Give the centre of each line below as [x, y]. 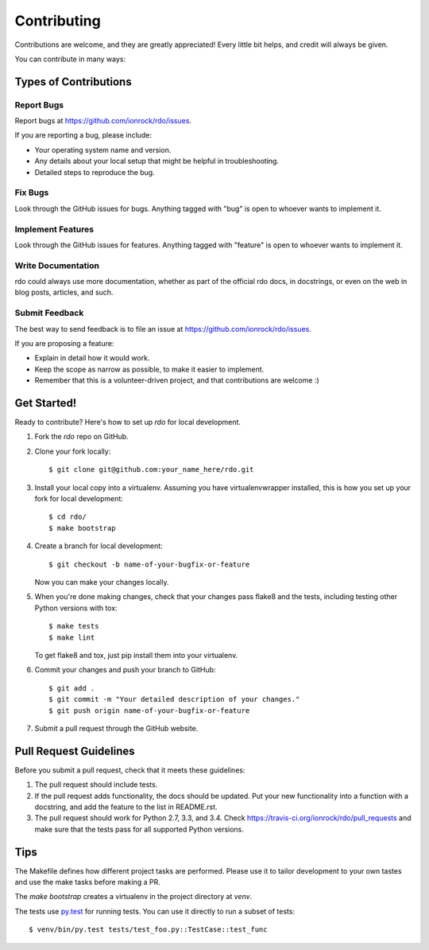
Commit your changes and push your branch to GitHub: [125, 670]
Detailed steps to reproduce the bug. [95, 172]
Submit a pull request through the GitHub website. [116, 728]
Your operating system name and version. [103, 150]
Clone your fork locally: [73, 451]
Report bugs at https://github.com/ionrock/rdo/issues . [103, 121]
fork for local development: [79, 499]
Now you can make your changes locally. [102, 582]
